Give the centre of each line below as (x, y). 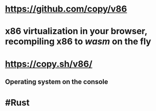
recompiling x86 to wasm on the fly (78, 42)
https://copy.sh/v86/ (49, 64)
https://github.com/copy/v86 (66, 9)
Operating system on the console (57, 82)
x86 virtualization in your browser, (76, 31)
